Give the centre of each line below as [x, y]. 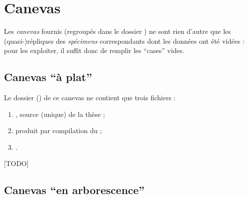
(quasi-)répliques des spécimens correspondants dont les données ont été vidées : [124, 41]
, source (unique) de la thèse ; [60, 114]
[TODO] [16, 163]
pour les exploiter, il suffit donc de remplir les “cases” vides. [94, 50]
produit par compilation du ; [59, 130]
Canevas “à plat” [48, 77]
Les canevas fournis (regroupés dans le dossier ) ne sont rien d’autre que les [118, 31]
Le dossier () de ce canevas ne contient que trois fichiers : [90, 98]
